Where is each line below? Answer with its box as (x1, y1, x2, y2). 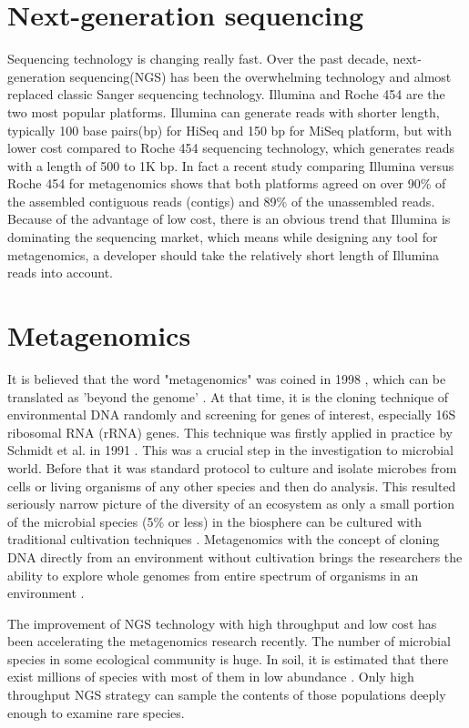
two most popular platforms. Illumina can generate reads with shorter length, (7, 102, 440, 121)
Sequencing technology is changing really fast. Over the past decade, (7, 49, 389, 68)
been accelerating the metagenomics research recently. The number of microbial (7, 632, 451, 651)
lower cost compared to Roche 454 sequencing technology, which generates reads (7, 138, 454, 157)
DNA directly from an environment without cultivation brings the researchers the (7, 547, 463, 566)
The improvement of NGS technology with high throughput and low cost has (7, 613, 437, 632)
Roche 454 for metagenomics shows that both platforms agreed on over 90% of (7, 174, 446, 193)
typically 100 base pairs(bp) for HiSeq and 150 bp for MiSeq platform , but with (7, 120, 453, 139)
